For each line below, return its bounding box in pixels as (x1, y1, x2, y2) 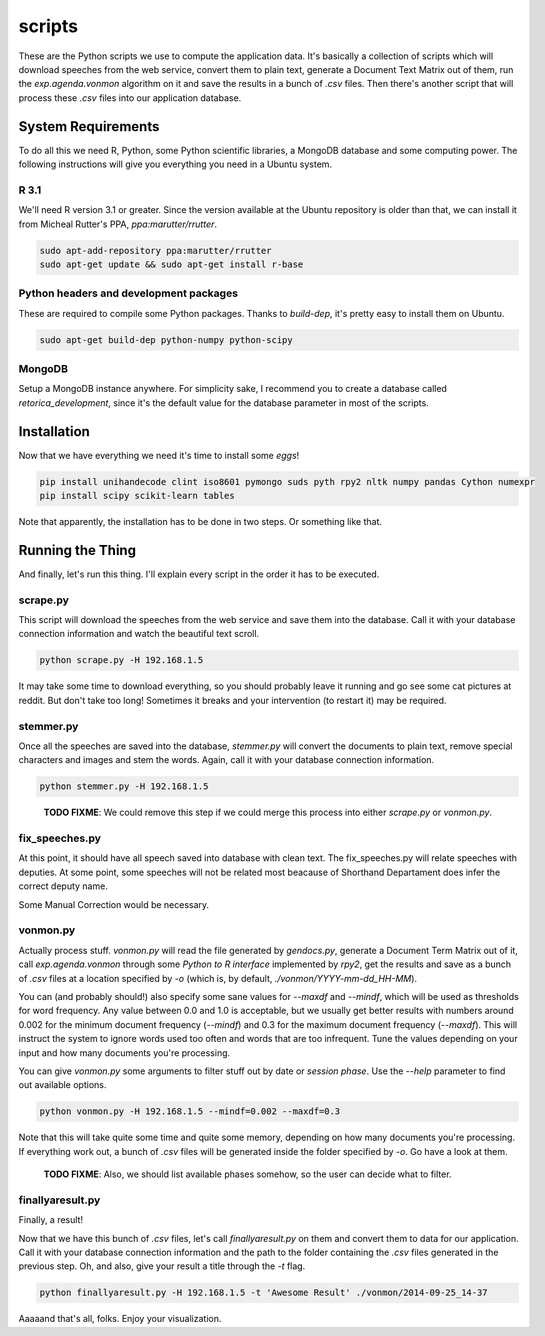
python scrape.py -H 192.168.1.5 (39, 655, 204, 666)
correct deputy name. (18, 880, 109, 892)
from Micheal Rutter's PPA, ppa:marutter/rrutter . (18, 218, 218, 230)
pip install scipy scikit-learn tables (39, 490, 235, 502)
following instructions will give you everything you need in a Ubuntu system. (18, 158, 333, 170)
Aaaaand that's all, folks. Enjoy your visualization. (18, 1313, 222, 1325)
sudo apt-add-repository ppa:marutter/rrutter (39, 245, 272, 256)
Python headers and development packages (18, 286, 239, 300)
